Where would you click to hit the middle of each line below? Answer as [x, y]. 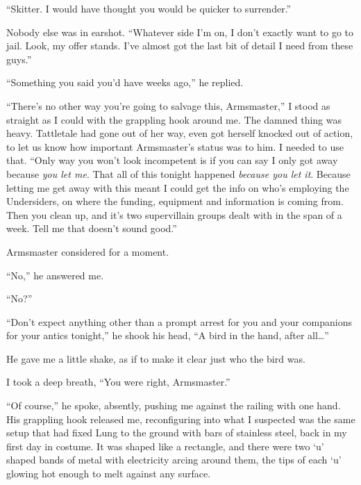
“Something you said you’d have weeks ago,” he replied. [125, 82]
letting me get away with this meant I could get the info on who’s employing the [178, 187]
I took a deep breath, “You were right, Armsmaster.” [118, 382]
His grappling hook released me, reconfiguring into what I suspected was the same [181, 419]
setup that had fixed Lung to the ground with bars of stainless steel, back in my [177, 433]
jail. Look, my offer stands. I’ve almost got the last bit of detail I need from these [180, 46]
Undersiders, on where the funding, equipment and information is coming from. [175, 201]
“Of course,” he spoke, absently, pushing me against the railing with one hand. [174, 405]
